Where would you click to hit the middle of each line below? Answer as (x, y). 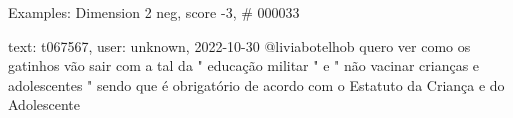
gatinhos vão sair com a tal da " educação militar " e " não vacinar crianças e (244, 65)
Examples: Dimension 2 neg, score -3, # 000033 (154, 12)
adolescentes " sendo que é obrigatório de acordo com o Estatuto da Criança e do (256, 84)
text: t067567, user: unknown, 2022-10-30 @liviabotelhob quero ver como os (239, 45)
